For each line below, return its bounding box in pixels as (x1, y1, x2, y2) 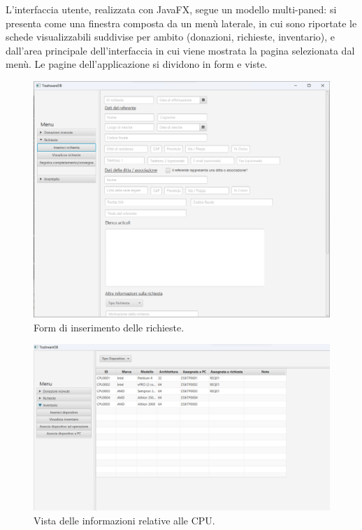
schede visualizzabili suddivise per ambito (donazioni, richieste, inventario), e (6, 29, 335, 44)
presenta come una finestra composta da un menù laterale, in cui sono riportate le (6, 15, 357, 30)
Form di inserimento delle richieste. (34, 320, 184, 334)
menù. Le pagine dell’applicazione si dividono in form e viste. (6, 57, 268, 71)
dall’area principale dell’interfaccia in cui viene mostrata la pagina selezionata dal (6, 43, 355, 57)
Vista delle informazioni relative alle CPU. (34, 513, 215, 527)
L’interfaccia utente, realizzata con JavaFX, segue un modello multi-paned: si (6, 2, 337, 16)
